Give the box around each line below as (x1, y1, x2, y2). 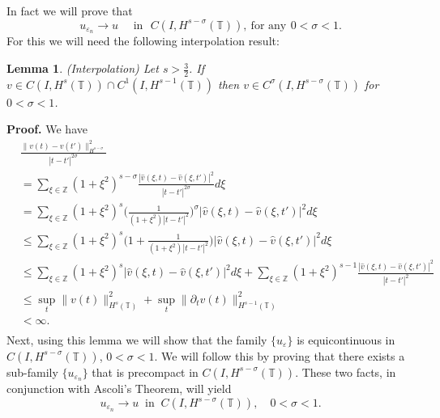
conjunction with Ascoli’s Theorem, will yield (6, 380, 232, 397)
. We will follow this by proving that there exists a (154, 347, 405, 364)
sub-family (6, 363, 58, 380)
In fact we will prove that (6, 2, 133, 19)
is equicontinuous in (297, 331, 395, 348)
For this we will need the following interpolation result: (6, 32, 280, 49)
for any (250, 19, 287, 32)
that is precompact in (92, 363, 199, 380)
